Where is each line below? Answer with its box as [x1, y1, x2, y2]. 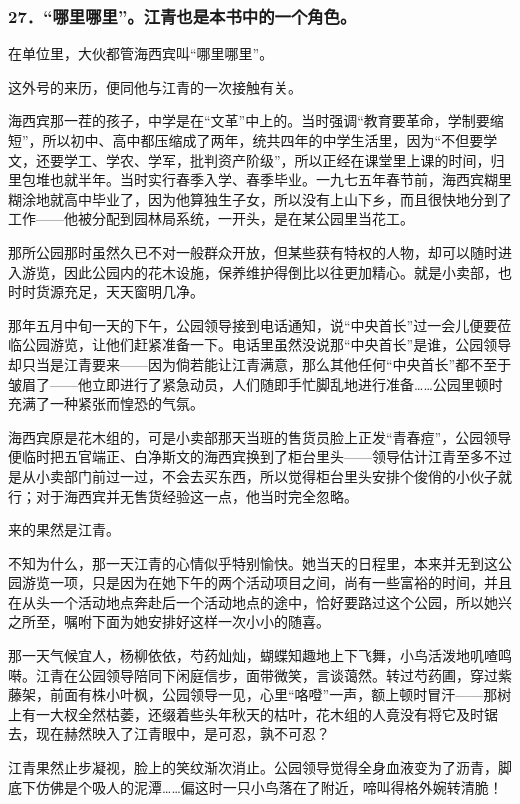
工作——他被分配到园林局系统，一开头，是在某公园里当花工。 [8, 208, 414, 229]
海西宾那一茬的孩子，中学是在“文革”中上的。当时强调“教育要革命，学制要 [8, 110, 490, 131]
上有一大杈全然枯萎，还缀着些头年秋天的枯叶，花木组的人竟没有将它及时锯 [8, 703, 498, 724]
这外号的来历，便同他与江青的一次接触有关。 [8, 76, 302, 97]
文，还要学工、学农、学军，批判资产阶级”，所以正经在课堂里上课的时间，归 [8, 149, 505, 170]
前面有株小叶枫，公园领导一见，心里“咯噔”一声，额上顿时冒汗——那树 [49, 684, 512, 705]
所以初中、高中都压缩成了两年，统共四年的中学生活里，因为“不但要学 [42, 130, 498, 150]
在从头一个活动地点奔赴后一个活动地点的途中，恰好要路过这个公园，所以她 [8, 591, 498, 612]
